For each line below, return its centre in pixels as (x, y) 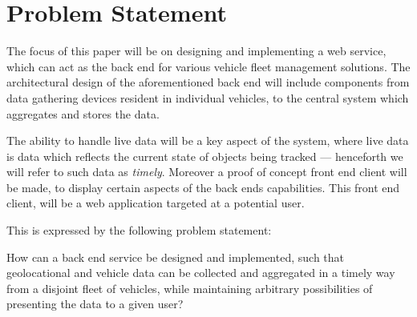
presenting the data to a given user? (95, 304)
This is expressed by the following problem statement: (139, 230)
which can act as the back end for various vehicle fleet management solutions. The (208, 66)
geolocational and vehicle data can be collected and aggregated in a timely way (201, 273)
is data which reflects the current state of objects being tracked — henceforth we (205, 156)
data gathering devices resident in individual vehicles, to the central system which (208, 97)
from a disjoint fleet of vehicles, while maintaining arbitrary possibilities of (190, 288)
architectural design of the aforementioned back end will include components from (208, 82)
